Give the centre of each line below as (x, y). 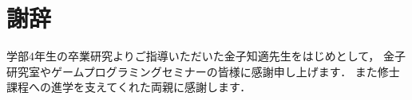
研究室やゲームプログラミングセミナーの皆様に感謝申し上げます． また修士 (203, 71)
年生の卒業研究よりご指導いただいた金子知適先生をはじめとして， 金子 (220, 56)
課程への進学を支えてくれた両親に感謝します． (129, 87)
